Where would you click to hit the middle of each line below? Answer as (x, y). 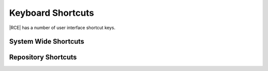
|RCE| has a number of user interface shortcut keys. (62, 28)
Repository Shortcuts (43, 57)
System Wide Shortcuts (47, 42)
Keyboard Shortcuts (52, 13)
